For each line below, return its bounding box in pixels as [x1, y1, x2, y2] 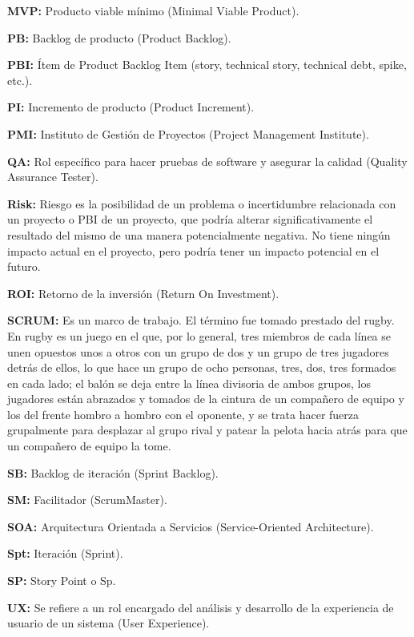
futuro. [7, 258, 41, 275]
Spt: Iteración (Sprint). [7, 545, 123, 562]
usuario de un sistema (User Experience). [7, 615, 210, 631]
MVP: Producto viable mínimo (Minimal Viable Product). [7, 2, 299, 18]
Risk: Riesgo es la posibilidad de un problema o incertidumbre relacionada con [7, 195, 396, 212]
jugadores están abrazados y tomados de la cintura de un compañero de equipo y [7, 390, 404, 407]
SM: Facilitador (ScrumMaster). [7, 491, 167, 508]
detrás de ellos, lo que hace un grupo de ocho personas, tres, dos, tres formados [7, 359, 396, 376]
